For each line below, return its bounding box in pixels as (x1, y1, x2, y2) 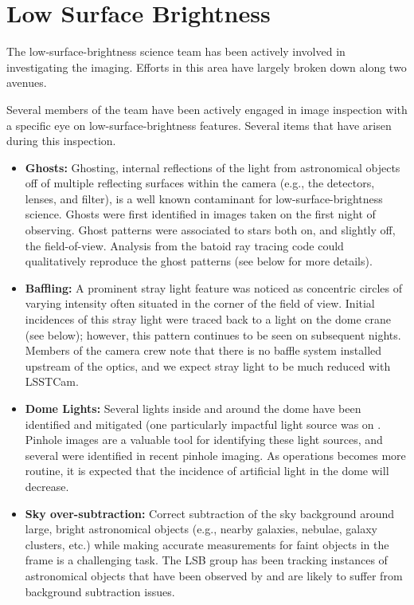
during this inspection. (6, 132, 116, 149)
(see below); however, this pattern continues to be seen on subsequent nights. (25, 326, 401, 343)
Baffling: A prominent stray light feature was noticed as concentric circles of (25, 279, 403, 296)
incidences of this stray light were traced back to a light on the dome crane (25, 311, 392, 328)
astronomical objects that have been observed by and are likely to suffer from (25, 567, 403, 583)
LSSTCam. (25, 373, 79, 390)
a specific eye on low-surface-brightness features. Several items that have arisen (6, 116, 392, 133)
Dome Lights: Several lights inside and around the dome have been (25, 400, 361, 416)
